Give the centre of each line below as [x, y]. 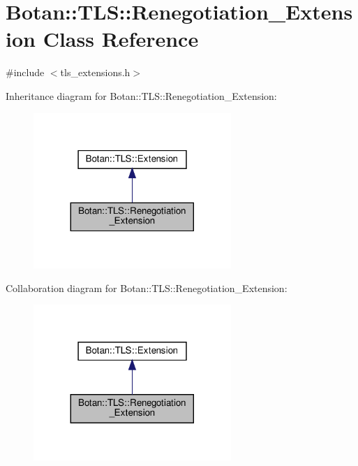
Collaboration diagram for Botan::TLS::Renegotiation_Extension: [147, 287]
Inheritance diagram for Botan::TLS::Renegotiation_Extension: [141, 95]
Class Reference [121, 39]
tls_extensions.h [95, 72]
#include [25, 72]
